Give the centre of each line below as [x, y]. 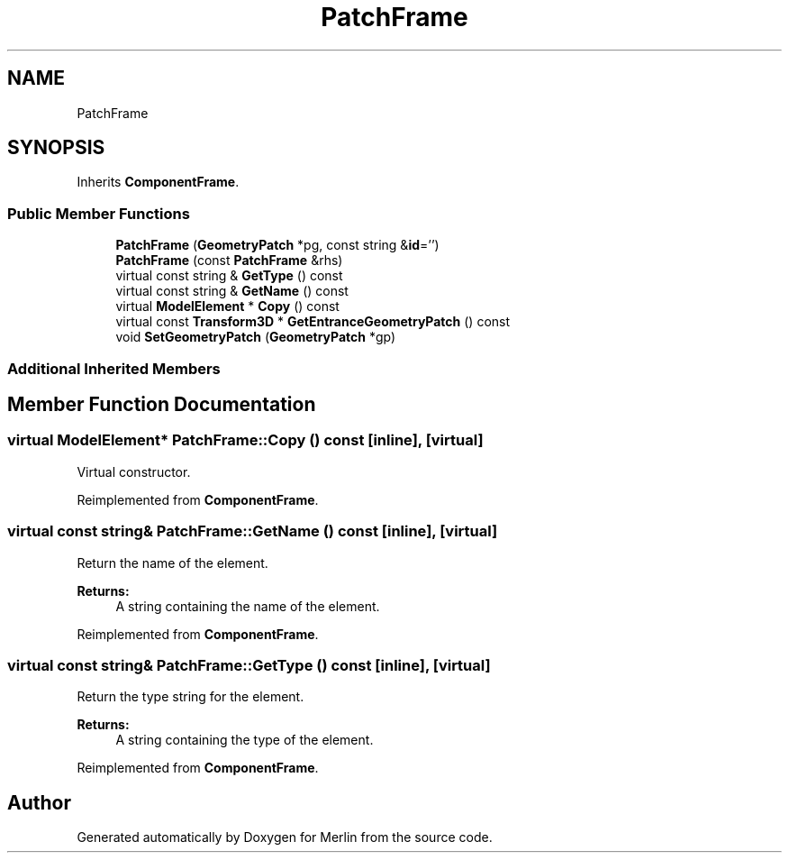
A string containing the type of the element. [245, 740]
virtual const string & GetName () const [232, 291]
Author [39, 802]
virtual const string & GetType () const [229, 276]
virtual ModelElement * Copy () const [227, 306]
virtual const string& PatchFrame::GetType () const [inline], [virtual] [249, 665]
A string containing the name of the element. [248, 606]
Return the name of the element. [172, 563]
